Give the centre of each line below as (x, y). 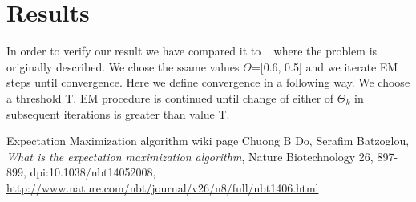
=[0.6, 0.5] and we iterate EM (325, 66)
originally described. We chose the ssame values (123, 66)
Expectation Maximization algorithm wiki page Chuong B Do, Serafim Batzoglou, (208, 141)
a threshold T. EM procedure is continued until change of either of (170, 97)
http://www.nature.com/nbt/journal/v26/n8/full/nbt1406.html (163, 187)
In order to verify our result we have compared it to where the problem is (192, 51)
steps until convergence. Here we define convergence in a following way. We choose (208, 82)
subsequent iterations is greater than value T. (118, 113)
